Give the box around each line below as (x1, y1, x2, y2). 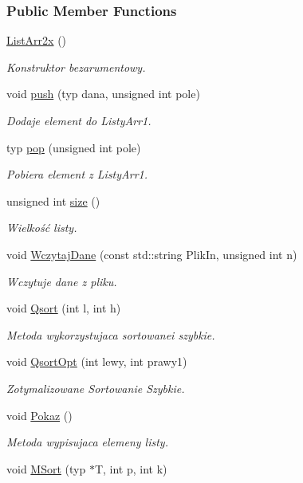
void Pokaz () (6, 406, 73, 423)
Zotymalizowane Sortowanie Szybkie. (6, 379, 185, 396)
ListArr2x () (6, 32, 67, 49)
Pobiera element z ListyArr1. (6, 166, 148, 183)
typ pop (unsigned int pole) (6, 139, 141, 155)
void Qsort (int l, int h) (6, 300, 121, 316)
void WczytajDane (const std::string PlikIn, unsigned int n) (6, 245, 297, 262)
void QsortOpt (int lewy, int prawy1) (6, 353, 187, 370)
